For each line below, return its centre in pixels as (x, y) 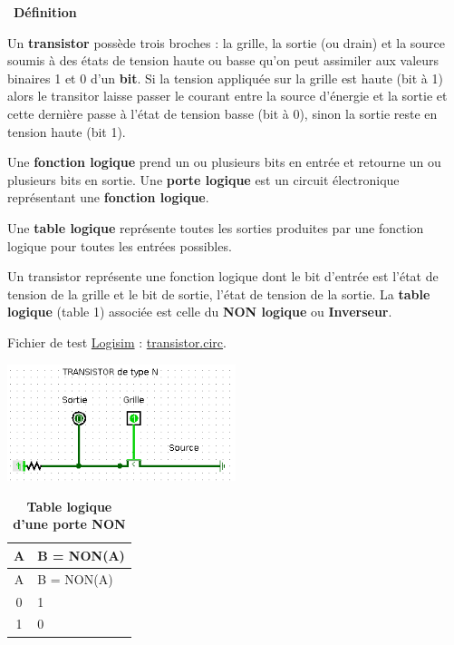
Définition (45, 12)
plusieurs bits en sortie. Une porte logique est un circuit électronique (203, 179)
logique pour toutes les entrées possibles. (120, 245)
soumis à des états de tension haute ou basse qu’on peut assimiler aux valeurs (223, 60)
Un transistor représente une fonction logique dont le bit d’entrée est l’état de (223, 276)
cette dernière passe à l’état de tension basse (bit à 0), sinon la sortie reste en (222, 113)
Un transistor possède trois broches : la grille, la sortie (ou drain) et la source (227, 42)
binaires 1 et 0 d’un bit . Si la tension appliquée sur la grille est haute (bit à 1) (225, 78)
